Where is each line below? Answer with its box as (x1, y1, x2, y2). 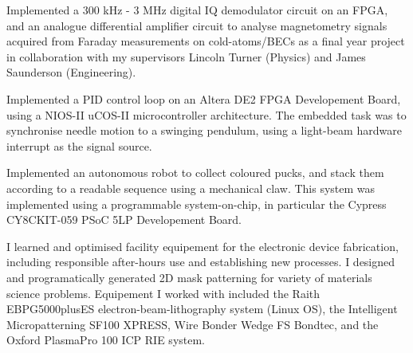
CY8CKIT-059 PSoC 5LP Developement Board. (6, 211, 242, 228)
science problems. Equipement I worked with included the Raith (6, 284, 321, 301)
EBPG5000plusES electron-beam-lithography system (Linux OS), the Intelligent (6, 300, 398, 317)
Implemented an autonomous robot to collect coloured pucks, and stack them (6, 164, 384, 181)
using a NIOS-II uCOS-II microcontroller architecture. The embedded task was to (6, 106, 407, 123)
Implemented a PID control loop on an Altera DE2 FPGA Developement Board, (6, 90, 401, 107)
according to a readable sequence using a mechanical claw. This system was (6, 179, 376, 196)
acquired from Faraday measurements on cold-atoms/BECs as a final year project (6, 33, 405, 49)
